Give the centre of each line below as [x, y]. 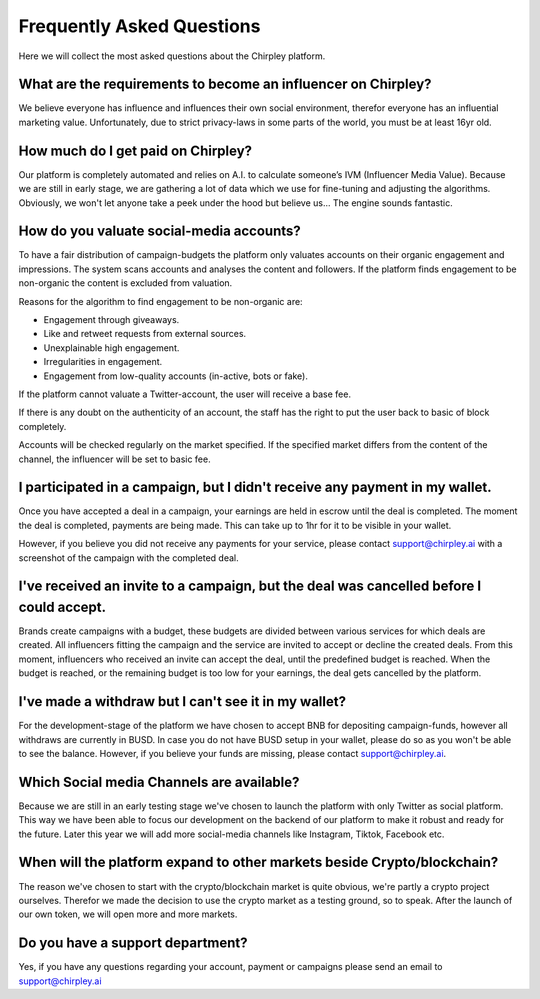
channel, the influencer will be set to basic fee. [114, 459]
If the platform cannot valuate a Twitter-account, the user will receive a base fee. [185, 394]
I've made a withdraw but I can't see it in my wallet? [182, 701]
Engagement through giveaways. [111, 319]
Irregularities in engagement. [103, 362]
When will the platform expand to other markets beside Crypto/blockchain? [258, 862]
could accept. [62, 607]
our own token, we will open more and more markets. [128, 914]
